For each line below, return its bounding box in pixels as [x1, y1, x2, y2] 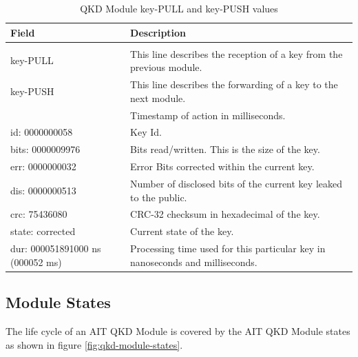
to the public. [130, 190, 187, 204]
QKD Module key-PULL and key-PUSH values [80, 1, 278, 15]
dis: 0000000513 [10, 183, 76, 197]
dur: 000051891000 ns [10, 241, 101, 256]
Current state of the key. [130, 224, 234, 238]
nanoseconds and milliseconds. [130, 254, 257, 269]
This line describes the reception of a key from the [130, 46, 343, 61]
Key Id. [130, 125, 162, 139]
